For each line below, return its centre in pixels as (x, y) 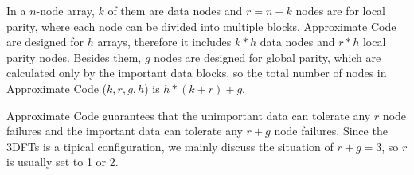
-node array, (65, 10)
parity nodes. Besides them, (74, 57)
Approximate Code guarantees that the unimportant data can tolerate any (189, 115)
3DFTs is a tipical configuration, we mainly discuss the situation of (170, 146)
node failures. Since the (331, 131)
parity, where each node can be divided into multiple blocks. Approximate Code (201, 26)
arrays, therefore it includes (164, 42)
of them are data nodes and (175, 10)
